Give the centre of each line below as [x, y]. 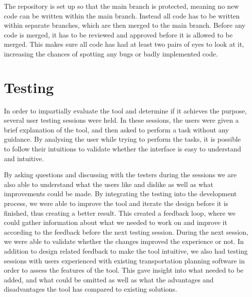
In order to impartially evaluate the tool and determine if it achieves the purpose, [126, 110]
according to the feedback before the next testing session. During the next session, [126, 232]
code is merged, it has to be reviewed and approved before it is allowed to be [118, 34]
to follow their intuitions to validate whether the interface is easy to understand [123, 149]
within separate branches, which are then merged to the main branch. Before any [125, 25]
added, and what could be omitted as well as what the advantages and [109, 279]
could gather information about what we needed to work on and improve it [116, 222]
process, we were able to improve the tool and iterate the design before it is [116, 203]
